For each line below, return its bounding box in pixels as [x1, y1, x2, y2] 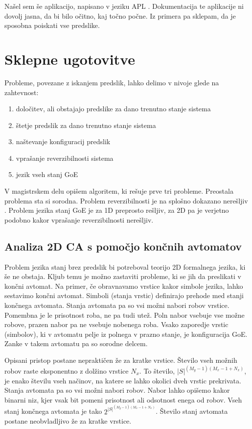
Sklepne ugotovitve [4, 49, 135, 69]
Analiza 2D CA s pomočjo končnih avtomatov [4, 238, 242, 253]
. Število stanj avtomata [156, 406, 228, 416]
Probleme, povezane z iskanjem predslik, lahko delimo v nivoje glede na [4, 77, 219, 87]
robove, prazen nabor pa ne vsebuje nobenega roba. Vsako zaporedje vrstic [4, 319, 229, 329]
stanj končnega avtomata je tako [4, 406, 102, 416]
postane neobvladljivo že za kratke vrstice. [4, 416, 132, 426]
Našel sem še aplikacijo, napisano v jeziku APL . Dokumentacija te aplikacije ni [4, 1, 244, 11]
